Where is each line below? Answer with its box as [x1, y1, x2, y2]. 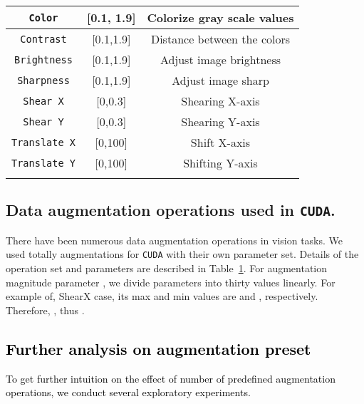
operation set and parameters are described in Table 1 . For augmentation [6, 261, 328, 276]
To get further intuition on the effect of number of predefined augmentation [6, 371, 336, 385]
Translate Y [11, 157, 76, 169]
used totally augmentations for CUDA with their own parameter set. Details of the [6, 247, 359, 261]
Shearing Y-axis [181, 113, 260, 130]
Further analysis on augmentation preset [6, 337, 311, 359]
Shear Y [23, 115, 64, 128]
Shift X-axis [190, 134, 251, 150]
